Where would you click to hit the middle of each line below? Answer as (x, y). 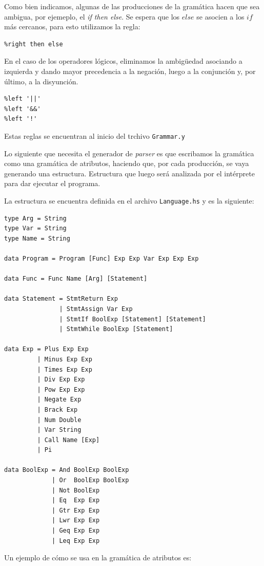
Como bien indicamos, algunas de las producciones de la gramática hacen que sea (132, 6)
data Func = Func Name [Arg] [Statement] (76, 279)
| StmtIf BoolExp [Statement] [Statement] (133, 319)
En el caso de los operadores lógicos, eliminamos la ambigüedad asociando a (123, 61)
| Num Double (59, 420)
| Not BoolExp (76, 490)
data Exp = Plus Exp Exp (46, 349)
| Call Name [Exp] (68, 440)
